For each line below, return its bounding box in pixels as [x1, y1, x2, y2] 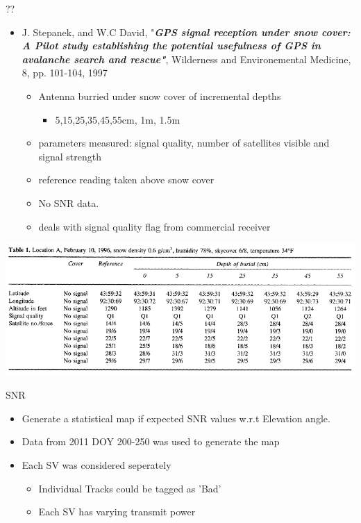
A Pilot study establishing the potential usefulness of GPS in [22, 38, 321, 53]
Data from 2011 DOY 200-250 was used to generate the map [22, 434, 280, 449]
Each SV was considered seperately [22, 457, 171, 472]
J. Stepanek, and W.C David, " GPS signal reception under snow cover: [22, 24, 351, 39]
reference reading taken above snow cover [38, 172, 215, 187]
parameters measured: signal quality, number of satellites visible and [38, 135, 330, 150]
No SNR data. [38, 195, 99, 210]
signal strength [38, 149, 102, 163]
